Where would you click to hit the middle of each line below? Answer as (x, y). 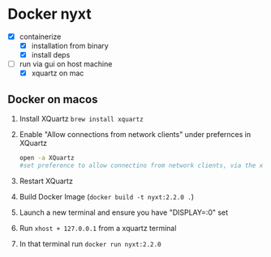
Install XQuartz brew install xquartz (81, 119)
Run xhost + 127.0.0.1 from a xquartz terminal (98, 228)
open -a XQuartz (47, 158)
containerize (40, 36)
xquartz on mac (58, 73)
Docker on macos (53, 99)
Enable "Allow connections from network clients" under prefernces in (135, 135)
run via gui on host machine (66, 64)
